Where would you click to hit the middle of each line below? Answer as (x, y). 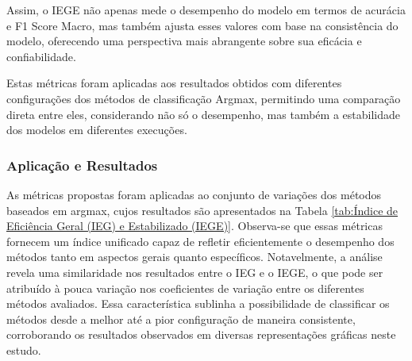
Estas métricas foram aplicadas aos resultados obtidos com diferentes (174, 83)
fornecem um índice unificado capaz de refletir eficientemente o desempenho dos (200, 241)
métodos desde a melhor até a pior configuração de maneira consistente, (181, 319)
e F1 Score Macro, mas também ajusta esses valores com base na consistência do (202, 25)
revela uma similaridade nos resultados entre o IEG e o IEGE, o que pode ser (195, 272)
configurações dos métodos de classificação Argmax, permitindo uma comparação (204, 98)
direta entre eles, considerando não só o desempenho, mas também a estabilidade (203, 114)
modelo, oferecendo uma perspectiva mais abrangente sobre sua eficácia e (184, 41)
